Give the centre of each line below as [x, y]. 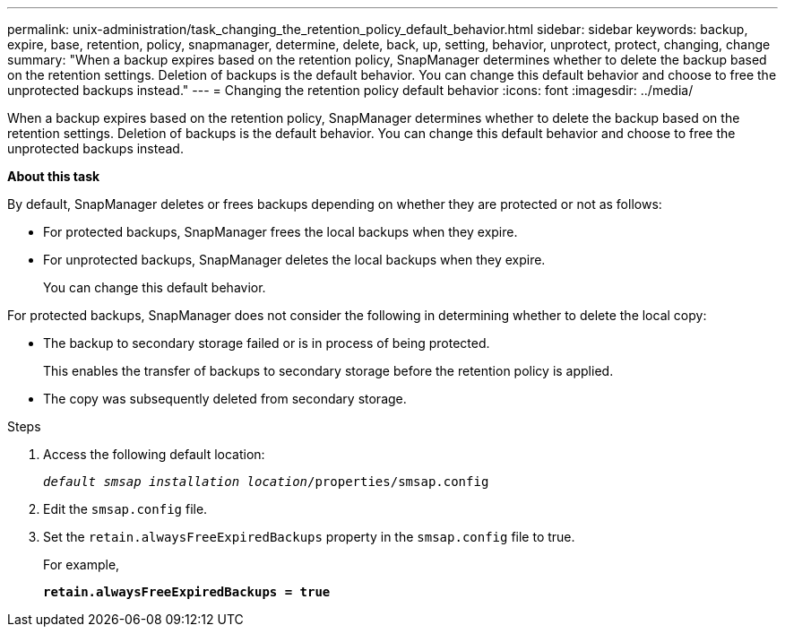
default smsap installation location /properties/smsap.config [266, 482]
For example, [82, 565]
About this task [54, 176]
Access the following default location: [154, 454]
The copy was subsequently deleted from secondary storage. [225, 399]
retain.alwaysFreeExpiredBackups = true [187, 592]
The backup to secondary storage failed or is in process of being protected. [267, 343]
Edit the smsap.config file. [125, 509]
